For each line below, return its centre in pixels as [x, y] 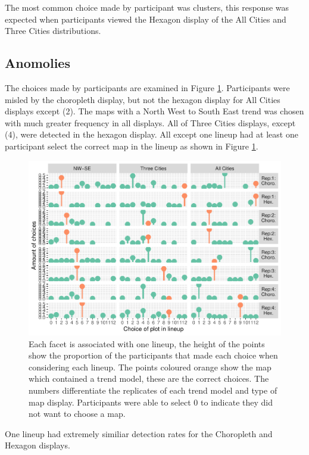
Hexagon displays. [38, 445]
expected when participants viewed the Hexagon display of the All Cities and [146, 19]
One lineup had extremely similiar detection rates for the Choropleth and [139, 433]
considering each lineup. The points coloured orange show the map [150, 367]
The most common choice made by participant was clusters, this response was [147, 7]
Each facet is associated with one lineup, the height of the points [147, 343]
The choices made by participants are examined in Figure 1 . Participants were [147, 87]
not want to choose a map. [77, 414]
